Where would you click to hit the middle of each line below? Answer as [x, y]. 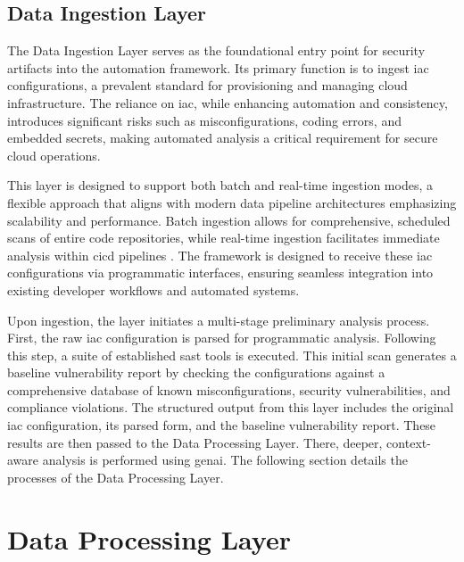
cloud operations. [54, 155]
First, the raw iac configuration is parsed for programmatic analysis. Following [222, 338]
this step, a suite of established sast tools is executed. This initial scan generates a [232, 355]
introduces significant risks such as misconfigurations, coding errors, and [204, 120]
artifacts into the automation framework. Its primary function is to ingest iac [218, 67]
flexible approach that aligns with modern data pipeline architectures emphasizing [232, 202]
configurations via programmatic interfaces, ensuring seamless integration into [220, 273]
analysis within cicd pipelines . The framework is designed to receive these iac [220, 255]
